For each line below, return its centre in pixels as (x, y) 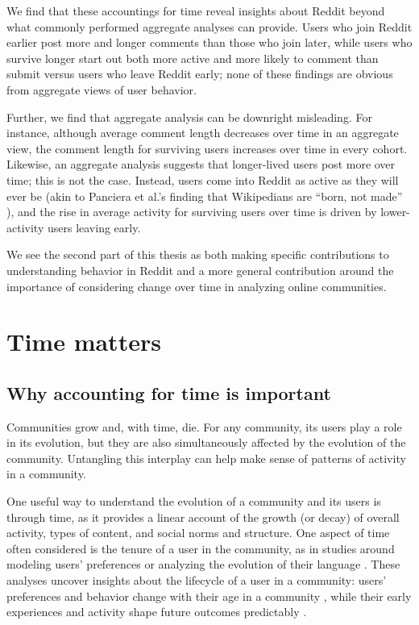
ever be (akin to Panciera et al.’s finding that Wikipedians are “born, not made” (205, 196)
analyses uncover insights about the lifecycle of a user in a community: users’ (197, 580)
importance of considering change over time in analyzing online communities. (197, 286)
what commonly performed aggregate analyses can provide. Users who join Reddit (209, 26)
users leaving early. (94, 227)
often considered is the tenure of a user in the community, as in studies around (201, 548)
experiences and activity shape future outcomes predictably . (157, 612)
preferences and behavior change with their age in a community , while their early (209, 596)
